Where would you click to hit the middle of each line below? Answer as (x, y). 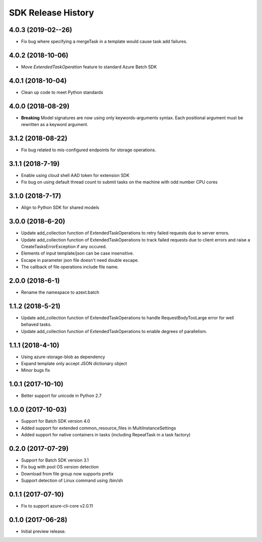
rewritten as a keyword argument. (55, 125)
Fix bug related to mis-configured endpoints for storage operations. (89, 150)
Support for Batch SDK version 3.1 (55, 460)
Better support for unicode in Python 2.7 (61, 396)
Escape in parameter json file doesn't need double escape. (80, 260)
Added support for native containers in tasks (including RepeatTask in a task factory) (106, 435)
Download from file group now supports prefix (67, 474)
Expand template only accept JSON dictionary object (74, 364)
